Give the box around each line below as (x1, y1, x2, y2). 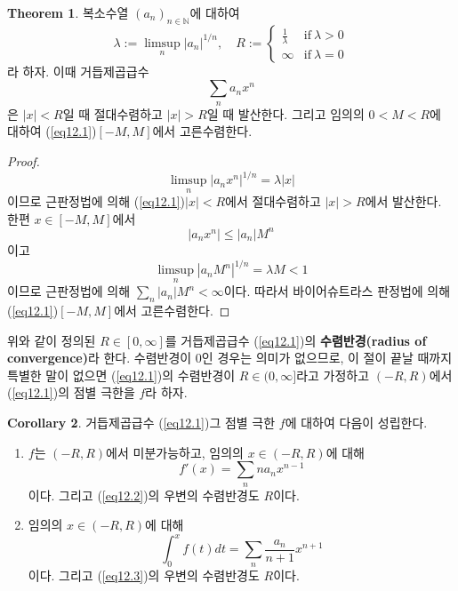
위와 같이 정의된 (7, 331, 96, 349)
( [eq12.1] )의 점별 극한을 (7, 383, 135, 402)
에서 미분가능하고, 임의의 (106, 443, 245, 461)
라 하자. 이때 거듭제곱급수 (7, 61, 149, 80)
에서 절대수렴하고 (225, 192, 321, 211)
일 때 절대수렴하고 (62, 104, 164, 123)
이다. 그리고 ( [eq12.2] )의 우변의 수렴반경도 (28, 485, 260, 504)
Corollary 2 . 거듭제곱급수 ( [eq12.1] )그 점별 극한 (7, 413, 276, 432)
